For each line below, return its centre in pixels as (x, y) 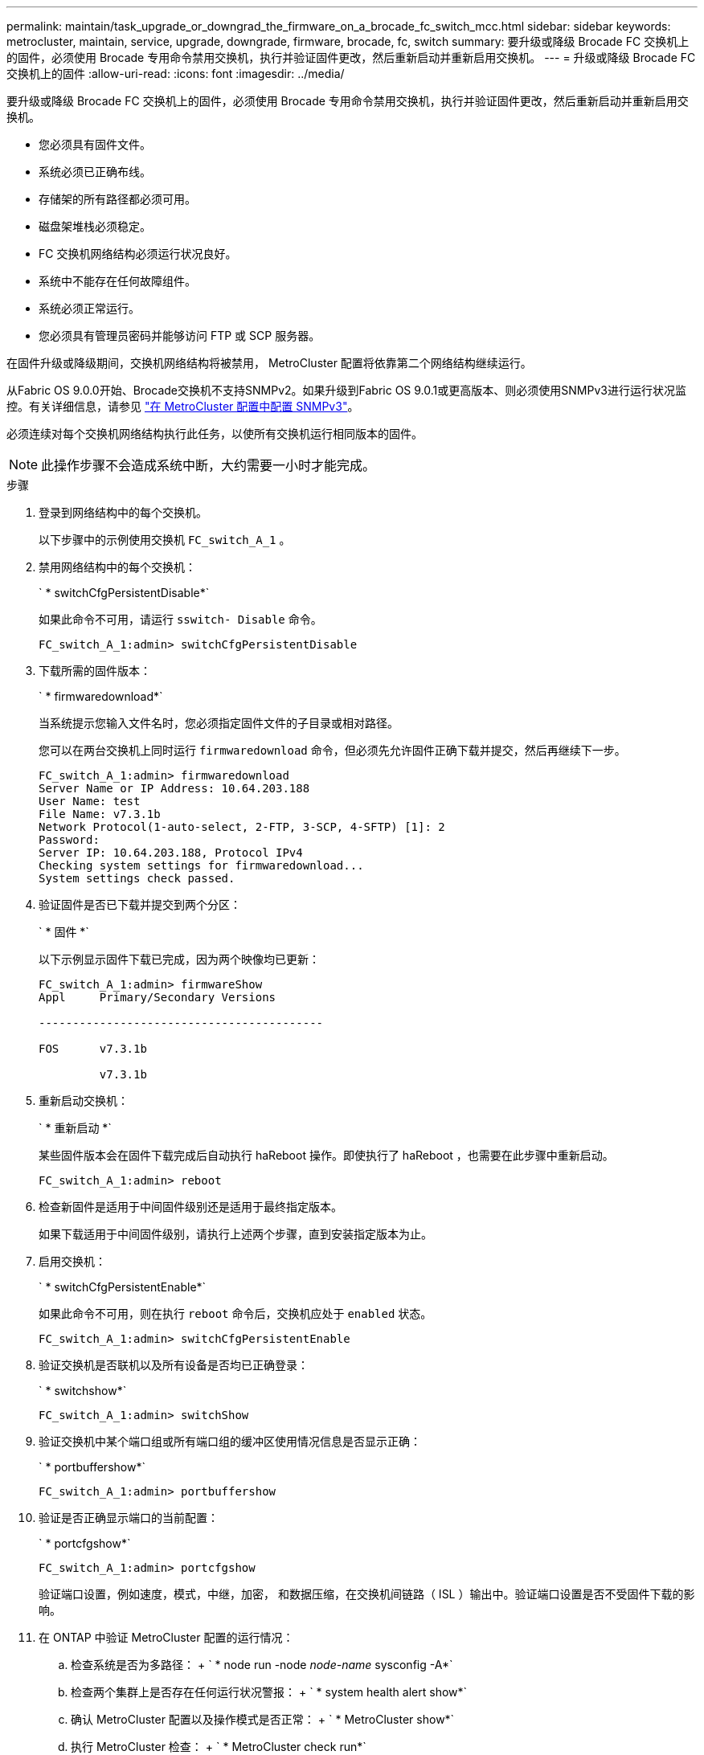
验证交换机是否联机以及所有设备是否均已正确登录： (174, 1365)
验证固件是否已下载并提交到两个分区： (140, 904)
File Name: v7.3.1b (100, 814)
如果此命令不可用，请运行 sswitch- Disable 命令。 (180, 619)
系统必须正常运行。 (89, 308)
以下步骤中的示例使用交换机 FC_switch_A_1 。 (165, 540)
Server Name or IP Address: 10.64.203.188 (174, 788)
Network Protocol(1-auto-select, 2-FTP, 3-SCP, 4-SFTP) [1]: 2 (242, 827)
